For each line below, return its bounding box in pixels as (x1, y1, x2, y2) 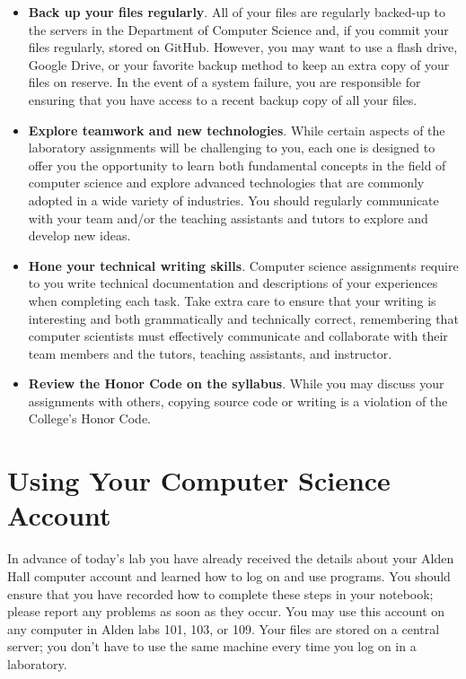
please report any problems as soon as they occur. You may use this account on (7, 602, 445, 621)
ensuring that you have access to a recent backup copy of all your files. (28, 90, 418, 109)
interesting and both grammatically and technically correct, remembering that (28, 309, 459, 327)
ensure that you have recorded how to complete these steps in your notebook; (7, 584, 434, 603)
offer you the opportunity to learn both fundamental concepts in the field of (28, 155, 446, 174)
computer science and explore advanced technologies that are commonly (28, 173, 425, 192)
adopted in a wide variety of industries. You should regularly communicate (28, 190, 439, 209)
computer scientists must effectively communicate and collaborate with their (28, 326, 448, 345)
